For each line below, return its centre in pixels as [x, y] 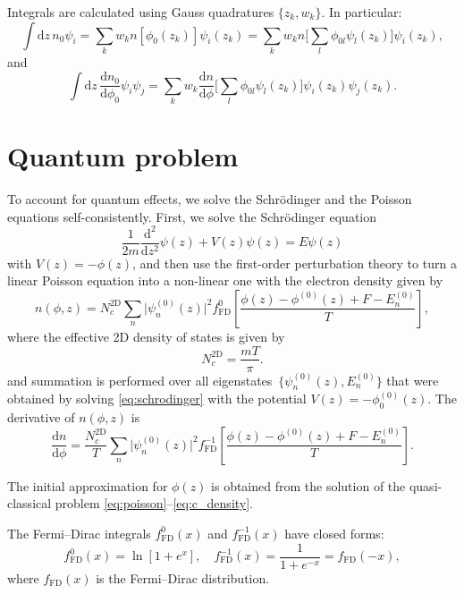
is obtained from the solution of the [308, 485]
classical [30, 503]
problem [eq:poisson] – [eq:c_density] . [154, 503]
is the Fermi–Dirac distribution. [183, 577]
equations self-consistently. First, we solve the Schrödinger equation [192, 216]
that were [413, 380]
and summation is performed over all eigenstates [140, 380]
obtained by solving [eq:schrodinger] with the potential [157, 399]
